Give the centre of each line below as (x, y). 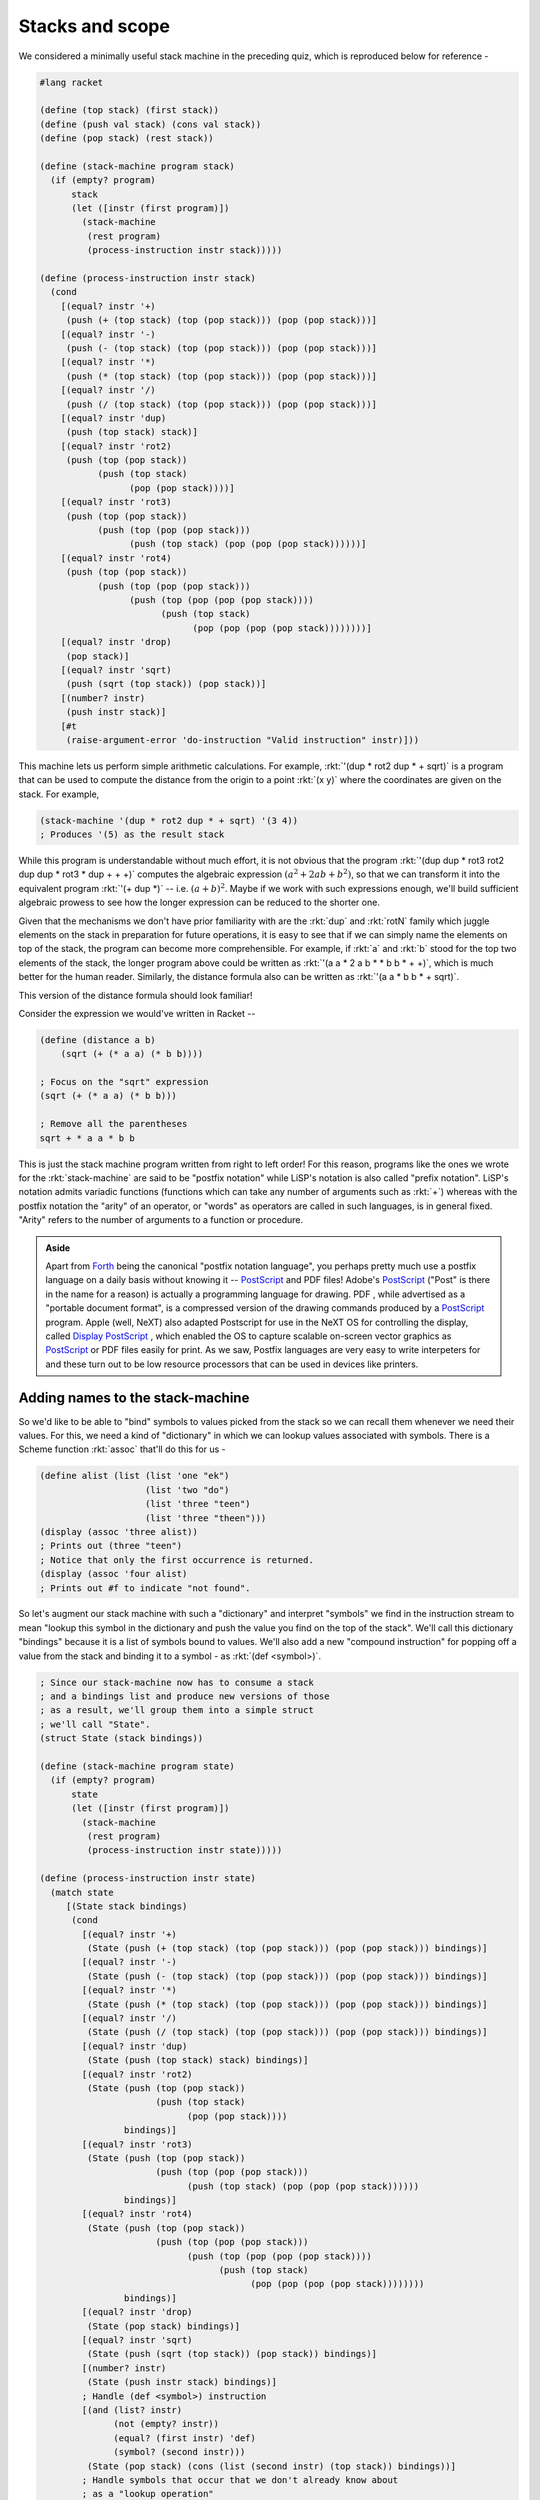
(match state (82, 1892)
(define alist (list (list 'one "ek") (134, 1476)
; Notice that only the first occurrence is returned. (176, 1559)
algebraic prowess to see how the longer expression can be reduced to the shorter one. (199, 902)
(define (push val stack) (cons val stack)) (150, 124)
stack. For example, (59, 794)
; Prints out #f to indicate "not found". (145, 1588)
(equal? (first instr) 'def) (185, 2438)
